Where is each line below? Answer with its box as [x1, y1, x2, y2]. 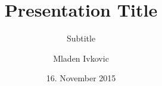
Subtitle [66, 32, 96, 44]
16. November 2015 [46, 72, 116, 84]
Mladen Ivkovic [53, 52, 109, 64]
